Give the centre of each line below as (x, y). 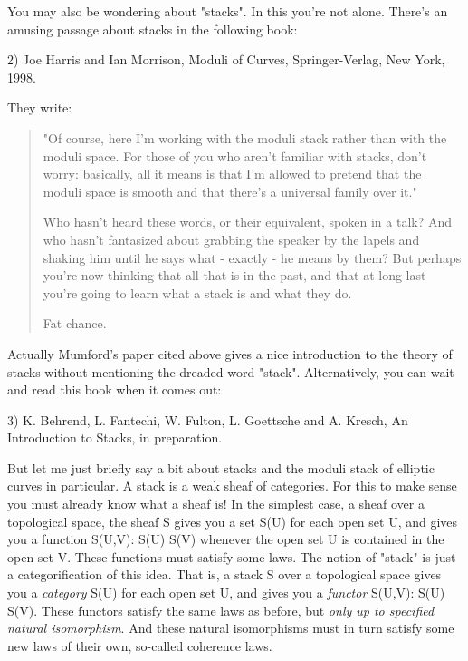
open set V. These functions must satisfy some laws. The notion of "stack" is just (232, 556)
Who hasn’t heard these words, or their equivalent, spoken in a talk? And (248, 222)
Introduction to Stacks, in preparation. (115, 437)
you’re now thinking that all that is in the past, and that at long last (234, 275)
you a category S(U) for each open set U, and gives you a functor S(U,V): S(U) (226, 593)
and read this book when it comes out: (115, 389)
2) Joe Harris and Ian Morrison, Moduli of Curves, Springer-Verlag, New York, (226, 59)
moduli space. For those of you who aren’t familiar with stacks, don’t (235, 156)
